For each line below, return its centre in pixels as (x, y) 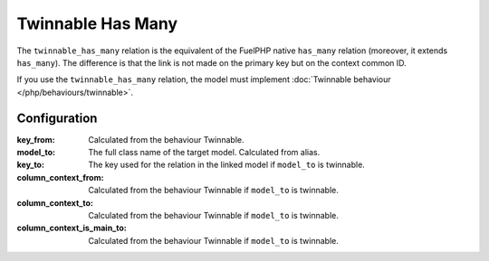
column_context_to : (55, 202)
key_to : (31, 165)
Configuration (57, 118)
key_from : (36, 139)
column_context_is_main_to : (72, 228)
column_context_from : (60, 177)
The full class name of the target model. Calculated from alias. (204, 153)
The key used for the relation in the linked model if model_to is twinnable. (227, 165)
